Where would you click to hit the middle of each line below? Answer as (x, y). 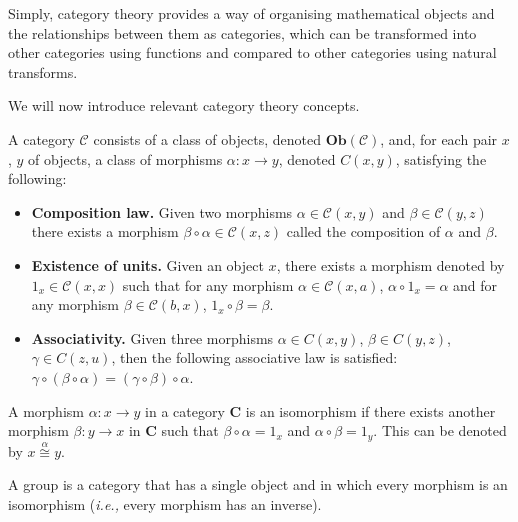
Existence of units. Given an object (147, 264)
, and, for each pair (439, 138)
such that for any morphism (208, 284)
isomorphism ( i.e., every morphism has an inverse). (165, 503)
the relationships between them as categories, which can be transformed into (242, 32)
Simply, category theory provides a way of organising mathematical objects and (251, 13)
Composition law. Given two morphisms (162, 211)
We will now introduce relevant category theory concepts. (184, 105)
